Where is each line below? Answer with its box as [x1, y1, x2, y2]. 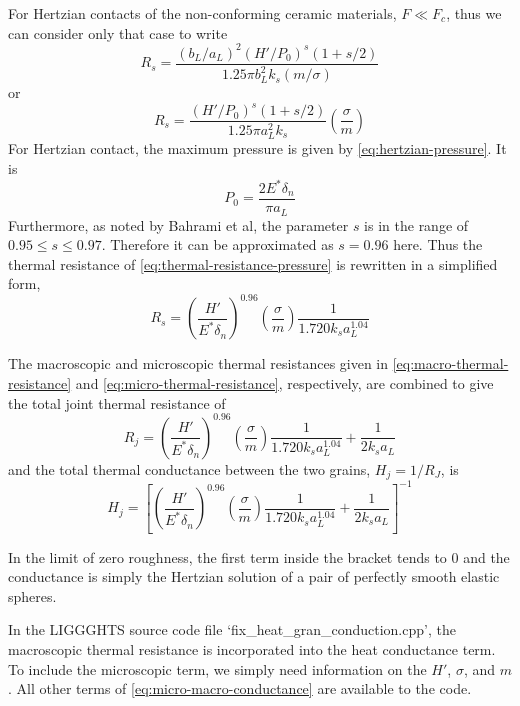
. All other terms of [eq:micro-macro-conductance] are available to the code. [8, 678, 472, 699]
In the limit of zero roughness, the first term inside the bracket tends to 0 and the [8, 546, 510, 567]
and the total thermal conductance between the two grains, [8, 458, 371, 479]
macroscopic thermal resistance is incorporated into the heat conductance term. [8, 639, 496, 660]
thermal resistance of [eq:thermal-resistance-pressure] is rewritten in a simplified [8, 253, 498, 274]
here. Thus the [393, 234, 483, 255]
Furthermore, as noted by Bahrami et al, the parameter [8, 214, 349, 235]
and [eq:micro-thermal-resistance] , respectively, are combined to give [75, 373, 494, 393]
